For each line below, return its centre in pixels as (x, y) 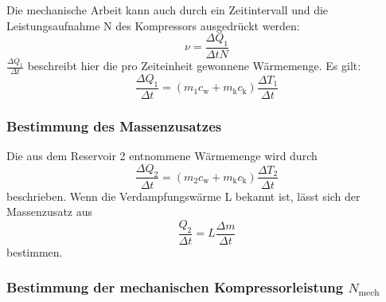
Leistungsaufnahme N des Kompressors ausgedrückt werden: (153, 25)
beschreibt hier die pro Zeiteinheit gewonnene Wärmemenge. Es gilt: (194, 66)
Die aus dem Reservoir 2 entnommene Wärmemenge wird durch (162, 156)
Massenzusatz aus (50, 212)
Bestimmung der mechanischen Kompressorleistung (175, 287)
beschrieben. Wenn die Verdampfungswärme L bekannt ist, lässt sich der (183, 196)
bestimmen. (35, 251)
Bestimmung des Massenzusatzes (114, 126)
